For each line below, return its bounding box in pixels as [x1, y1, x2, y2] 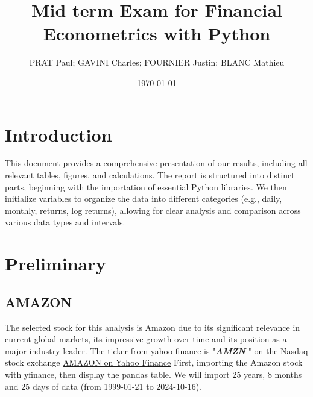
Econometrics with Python [43, 21, 271, 46]
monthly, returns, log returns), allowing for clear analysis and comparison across [5, 204, 301, 216]
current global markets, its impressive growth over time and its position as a [5, 333, 287, 345]
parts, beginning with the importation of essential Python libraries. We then [5, 180, 287, 193]
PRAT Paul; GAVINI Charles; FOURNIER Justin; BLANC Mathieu [29, 56, 285, 69]
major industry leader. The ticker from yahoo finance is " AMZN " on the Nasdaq [5, 344, 308, 357]
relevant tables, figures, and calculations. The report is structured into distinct [5, 169, 295, 181]
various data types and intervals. [5, 216, 125, 228]
